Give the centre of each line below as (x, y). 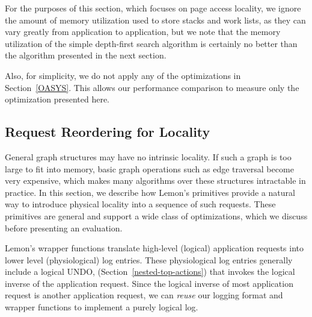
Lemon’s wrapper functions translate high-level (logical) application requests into (154, 248)
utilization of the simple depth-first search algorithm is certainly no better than (151, 43)
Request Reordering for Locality (108, 132)
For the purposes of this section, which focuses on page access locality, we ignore (153, 8)
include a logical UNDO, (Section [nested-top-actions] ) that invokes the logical (150, 271)
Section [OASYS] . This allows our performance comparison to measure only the (152, 87)
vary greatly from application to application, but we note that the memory (143, 32)
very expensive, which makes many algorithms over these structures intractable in (155, 180)
